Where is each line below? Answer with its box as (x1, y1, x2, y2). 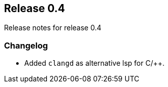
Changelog (4, 40, 48, 51)
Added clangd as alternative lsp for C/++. (24, 59, 165, 68)
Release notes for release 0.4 (4, 23, 101, 32)
